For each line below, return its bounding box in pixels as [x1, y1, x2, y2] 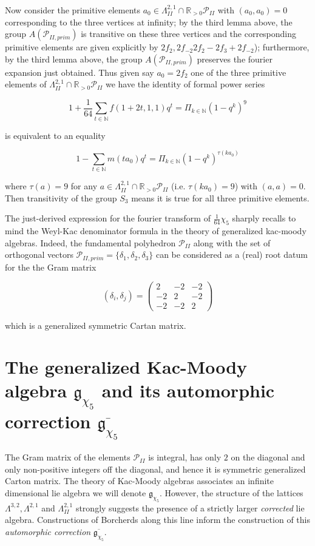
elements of [5, 78, 47, 90]
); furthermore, [254, 41, 310, 53]
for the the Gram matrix [5, 260, 97, 273]
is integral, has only [148, 451, 222, 463]
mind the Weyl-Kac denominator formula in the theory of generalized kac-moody [5, 224, 307, 237]
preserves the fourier [197, 52, 273, 65]
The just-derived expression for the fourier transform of [5, 212, 211, 224]
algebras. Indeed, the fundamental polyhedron [5, 236, 176, 249]
